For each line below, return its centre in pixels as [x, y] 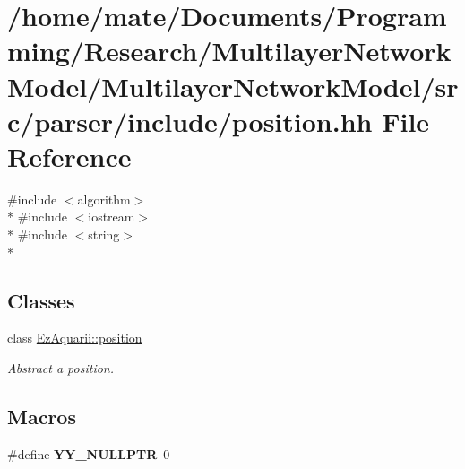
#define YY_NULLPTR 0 [89, 453]
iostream [112, 217]
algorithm [104, 199]
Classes [41, 300]
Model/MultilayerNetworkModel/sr [233, 86]
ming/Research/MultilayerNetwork [229, 51]
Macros [42, 417]
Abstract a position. [60, 368]
